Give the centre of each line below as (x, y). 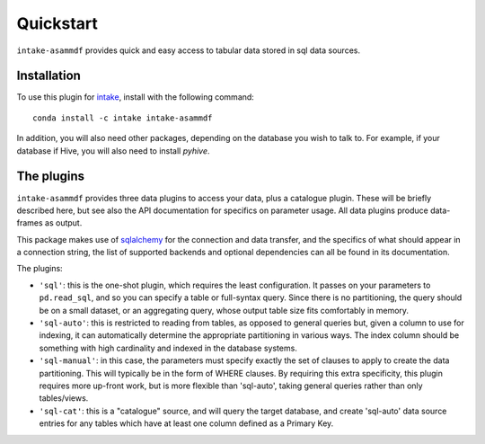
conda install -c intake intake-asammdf (123, 118)
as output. (64, 223)
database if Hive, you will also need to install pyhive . (113, 151)
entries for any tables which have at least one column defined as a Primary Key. (186, 423)
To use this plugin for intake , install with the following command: (136, 97)
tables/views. (64, 398)
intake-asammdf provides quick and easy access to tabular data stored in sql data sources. (189, 50)
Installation (48, 76)
